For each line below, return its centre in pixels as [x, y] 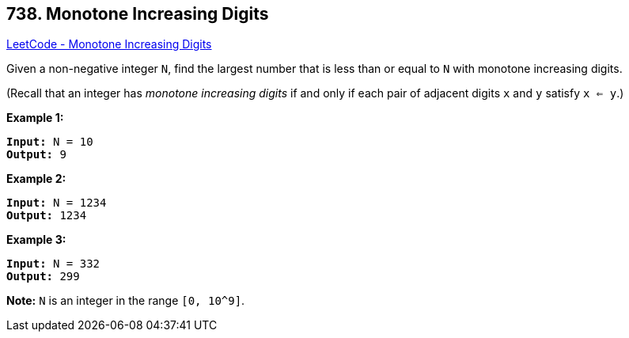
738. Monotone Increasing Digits [138, 14]
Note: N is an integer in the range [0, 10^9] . [126, 301]
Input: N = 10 [50, 142]
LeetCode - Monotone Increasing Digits [109, 44]
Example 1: [35, 118]
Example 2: [36, 179]
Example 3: [36, 240]
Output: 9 [36, 155]
